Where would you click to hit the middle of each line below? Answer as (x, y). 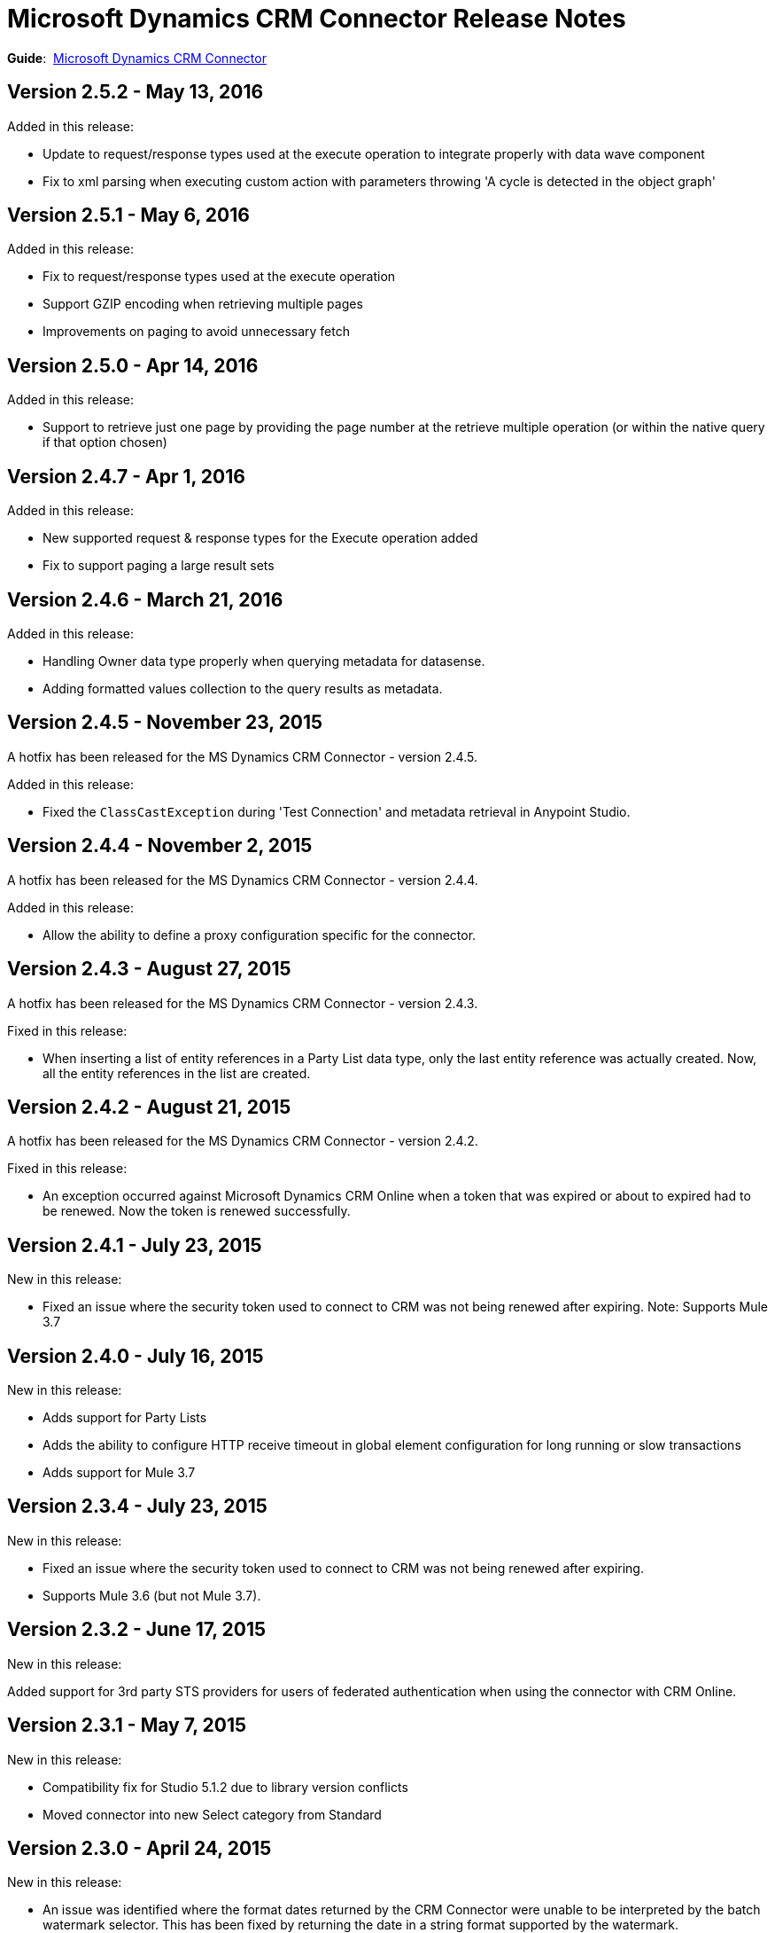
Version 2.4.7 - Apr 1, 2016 (126, 476)
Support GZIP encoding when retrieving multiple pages (203, 304)
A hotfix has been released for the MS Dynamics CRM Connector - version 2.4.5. (242, 756)
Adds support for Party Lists (125, 1418)
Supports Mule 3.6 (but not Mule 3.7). (152, 1595)
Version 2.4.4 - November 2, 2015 (160, 846)
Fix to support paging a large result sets (159, 566)
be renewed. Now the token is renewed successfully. (197, 1211)
